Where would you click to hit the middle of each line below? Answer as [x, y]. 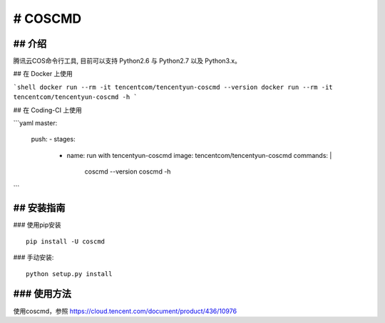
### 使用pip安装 [37, 225]
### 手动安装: [34, 258]
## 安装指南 [39, 208]
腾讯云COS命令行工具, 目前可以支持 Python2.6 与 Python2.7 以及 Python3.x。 [127, 61]
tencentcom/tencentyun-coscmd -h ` [76, 97]
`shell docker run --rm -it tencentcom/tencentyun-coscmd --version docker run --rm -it [173, 87]
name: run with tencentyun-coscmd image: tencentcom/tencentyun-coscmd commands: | [199, 155]
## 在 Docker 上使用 [43, 74]
